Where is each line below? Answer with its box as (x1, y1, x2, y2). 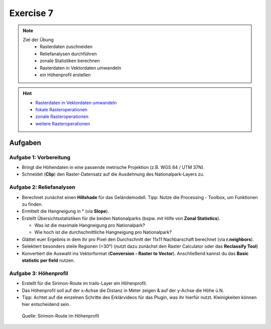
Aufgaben (9, 138, 41, 147)
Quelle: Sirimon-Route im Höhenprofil (22, 312, 99, 318)
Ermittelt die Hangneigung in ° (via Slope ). (22, 208, 109, 214)
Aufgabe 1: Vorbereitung (9, 153, 71, 160)
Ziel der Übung (23, 37, 54, 43)
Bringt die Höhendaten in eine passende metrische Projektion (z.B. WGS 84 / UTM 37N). (22, 164, 205, 170)
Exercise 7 (9, 8, 54, 19)
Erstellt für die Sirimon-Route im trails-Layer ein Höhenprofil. (22, 280, 148, 286)
